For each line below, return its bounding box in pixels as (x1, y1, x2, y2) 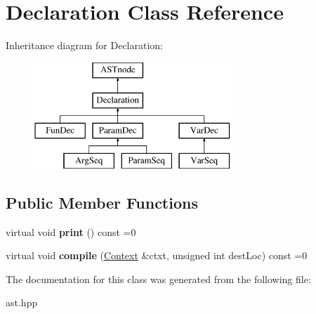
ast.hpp (6, 295, 38, 310)
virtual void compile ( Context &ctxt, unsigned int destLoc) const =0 (6, 248, 308, 263)
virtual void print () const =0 (6, 224, 136, 239)
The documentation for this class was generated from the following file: (6, 271, 311, 286)
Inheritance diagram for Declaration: (6, 38, 163, 53)
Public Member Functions (6, 191, 198, 213)
